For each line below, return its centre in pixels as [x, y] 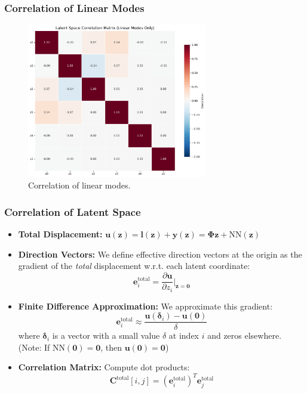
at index [184, 335]
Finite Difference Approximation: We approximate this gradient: [145, 306]
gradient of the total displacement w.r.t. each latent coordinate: [134, 266]
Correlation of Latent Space [73, 211]
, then [111, 347]
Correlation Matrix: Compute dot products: [104, 367]
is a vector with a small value [106, 335]
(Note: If [34, 347]
